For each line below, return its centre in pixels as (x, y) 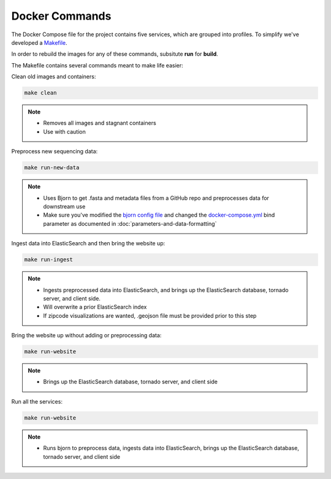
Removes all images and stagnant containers (100, 123)
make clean (40, 93)
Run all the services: (37, 401)
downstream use (64, 206)
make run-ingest (49, 260)
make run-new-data (52, 168)
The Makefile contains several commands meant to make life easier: (97, 65)
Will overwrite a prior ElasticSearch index (95, 307)
